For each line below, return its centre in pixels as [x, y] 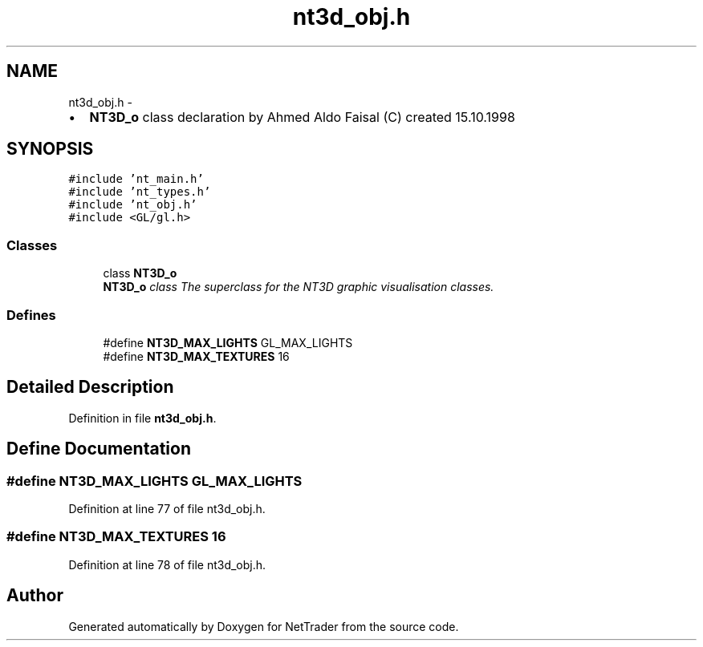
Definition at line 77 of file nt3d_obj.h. [167, 509]
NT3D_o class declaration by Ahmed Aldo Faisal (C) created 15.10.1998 [302, 117]
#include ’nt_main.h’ [136, 179]
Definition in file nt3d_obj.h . [142, 418]
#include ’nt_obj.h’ [133, 205]
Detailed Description [90, 387]
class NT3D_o [140, 273]
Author [35, 596]
